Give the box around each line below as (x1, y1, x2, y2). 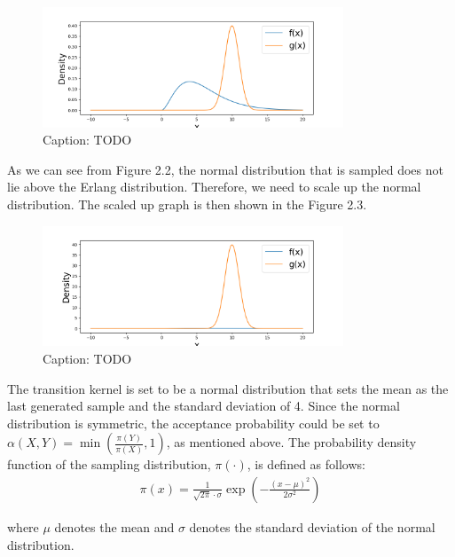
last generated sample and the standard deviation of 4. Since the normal (7, 396, 400, 415)
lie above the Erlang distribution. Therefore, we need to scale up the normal (7, 177, 421, 196)
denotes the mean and (54, 517, 175, 536)
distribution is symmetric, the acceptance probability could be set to (7, 413, 380, 432)
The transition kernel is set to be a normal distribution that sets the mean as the (7, 379, 449, 397)
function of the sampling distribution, (7, 455, 211, 474)
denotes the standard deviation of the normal (189, 517, 435, 536)
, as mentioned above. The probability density (166, 433, 417, 451)
